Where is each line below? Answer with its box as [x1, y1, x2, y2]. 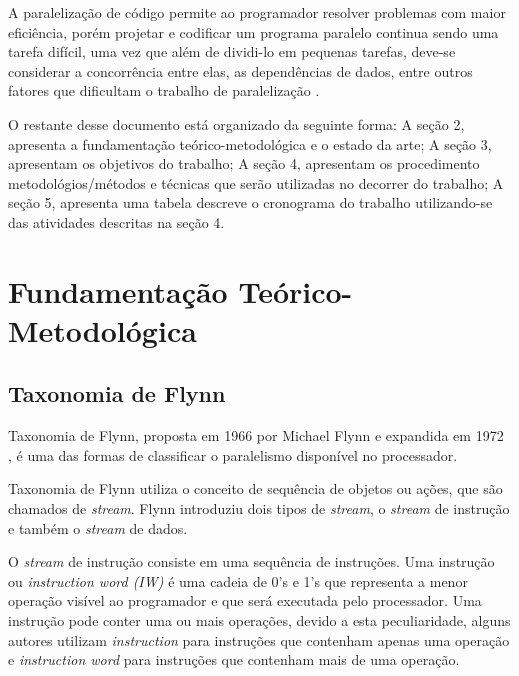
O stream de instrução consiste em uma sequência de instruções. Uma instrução [8, 551, 495, 572]
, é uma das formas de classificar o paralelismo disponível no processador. [8, 444, 458, 465]
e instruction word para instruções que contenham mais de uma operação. [8, 649, 460, 670]
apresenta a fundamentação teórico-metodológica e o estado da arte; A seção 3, [8, 133, 492, 154]
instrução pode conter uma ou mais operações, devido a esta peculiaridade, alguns [8, 610, 511, 631]
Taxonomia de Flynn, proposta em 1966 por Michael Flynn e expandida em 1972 [8, 425, 504, 446]
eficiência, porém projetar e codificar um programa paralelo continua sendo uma [8, 21, 499, 42]
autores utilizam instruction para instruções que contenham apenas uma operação [8, 629, 510, 650]
